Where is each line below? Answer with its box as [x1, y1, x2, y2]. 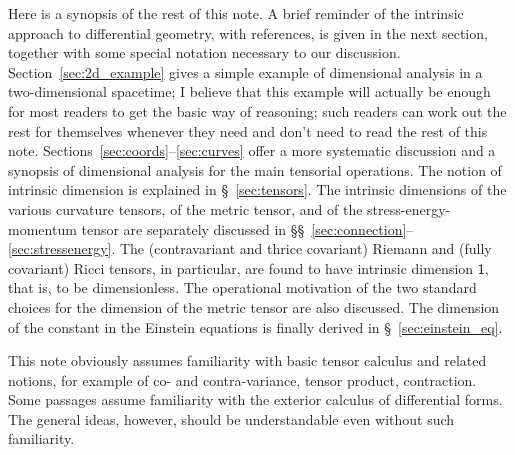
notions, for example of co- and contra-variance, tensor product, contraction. [8, 369, 477, 390]
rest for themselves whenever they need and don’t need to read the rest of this [8, 120, 488, 141]
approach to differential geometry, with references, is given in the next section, [8, 22, 488, 43]
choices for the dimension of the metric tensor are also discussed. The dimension [8, 296, 500, 317]
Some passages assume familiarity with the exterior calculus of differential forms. [8, 389, 503, 410]
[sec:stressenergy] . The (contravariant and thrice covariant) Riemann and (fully [8, 238, 492, 259]
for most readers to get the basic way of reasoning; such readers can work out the [8, 100, 507, 121]
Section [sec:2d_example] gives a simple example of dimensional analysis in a [8, 61, 483, 82]
